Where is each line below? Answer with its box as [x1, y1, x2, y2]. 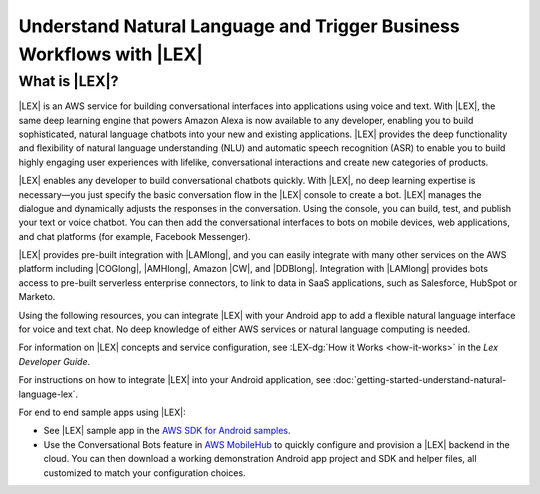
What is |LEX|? [18, 72, 119, 90]
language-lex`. [18, 388, 79, 400]
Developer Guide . [18, 355, 90, 367]
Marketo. [18, 291, 56, 303]
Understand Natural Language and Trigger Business [18, 15, 460, 37]
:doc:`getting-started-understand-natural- [333, 374, 507, 386]
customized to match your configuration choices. [43, 466, 246, 479]
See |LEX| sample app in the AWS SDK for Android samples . [43, 425, 291, 437]
